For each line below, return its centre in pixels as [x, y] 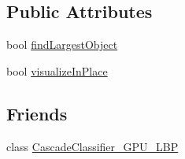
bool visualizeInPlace [57, 70]
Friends [37, 113]
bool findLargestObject [62, 44]
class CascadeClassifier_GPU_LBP [92, 146]
